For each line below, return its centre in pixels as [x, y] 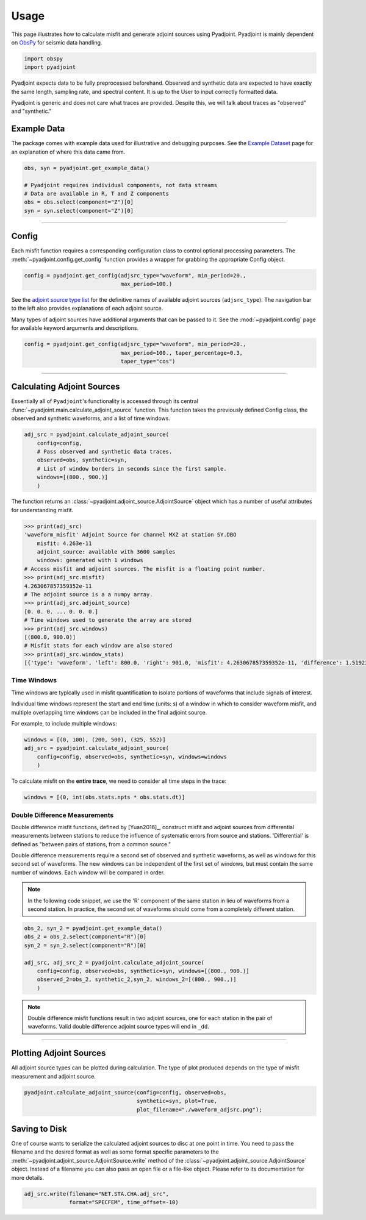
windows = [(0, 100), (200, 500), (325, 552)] [95, 740]
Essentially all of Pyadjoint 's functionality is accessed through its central [105, 401]
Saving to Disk [39, 1129]
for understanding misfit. [42, 510]
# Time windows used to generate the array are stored [108, 620]
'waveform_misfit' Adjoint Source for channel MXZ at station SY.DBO [130, 535]
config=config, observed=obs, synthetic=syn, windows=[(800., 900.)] [143, 971]
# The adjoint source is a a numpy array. [88, 594]
